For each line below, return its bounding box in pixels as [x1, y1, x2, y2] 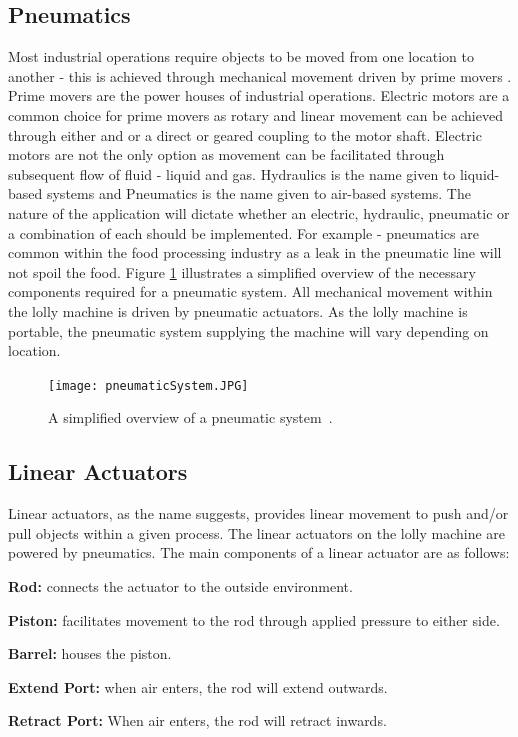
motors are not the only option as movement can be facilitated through [8, 144, 445, 165]
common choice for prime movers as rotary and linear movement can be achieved [8, 104, 503, 125]
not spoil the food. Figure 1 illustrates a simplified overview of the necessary [8, 261, 476, 282]
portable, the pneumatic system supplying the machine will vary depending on [8, 320, 489, 341]
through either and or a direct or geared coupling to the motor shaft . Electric [8, 124, 482, 145]
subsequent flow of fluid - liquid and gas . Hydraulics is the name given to [8, 163, 456, 184]
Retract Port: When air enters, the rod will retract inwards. [8, 710, 387, 731]
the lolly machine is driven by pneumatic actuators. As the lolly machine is [8, 300, 468, 321]
